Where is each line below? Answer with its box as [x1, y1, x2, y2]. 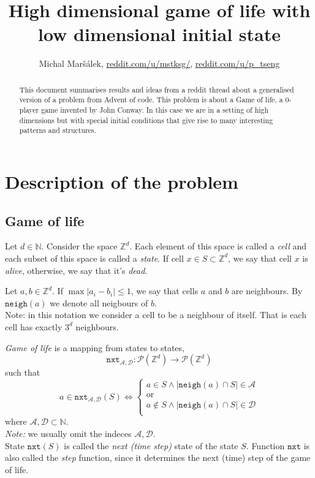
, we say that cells [131, 284, 199, 297]
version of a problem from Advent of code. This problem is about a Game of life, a [19, 94, 283, 105]
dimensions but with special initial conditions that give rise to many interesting [19, 115, 273, 125]
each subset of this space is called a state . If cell [5, 251, 184, 264]
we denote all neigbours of [50, 296, 148, 309]
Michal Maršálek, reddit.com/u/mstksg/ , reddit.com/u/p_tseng [39, 57, 280, 70]
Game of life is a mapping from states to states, [5, 341, 184, 354]
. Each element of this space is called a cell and [129, 240, 307, 252]
